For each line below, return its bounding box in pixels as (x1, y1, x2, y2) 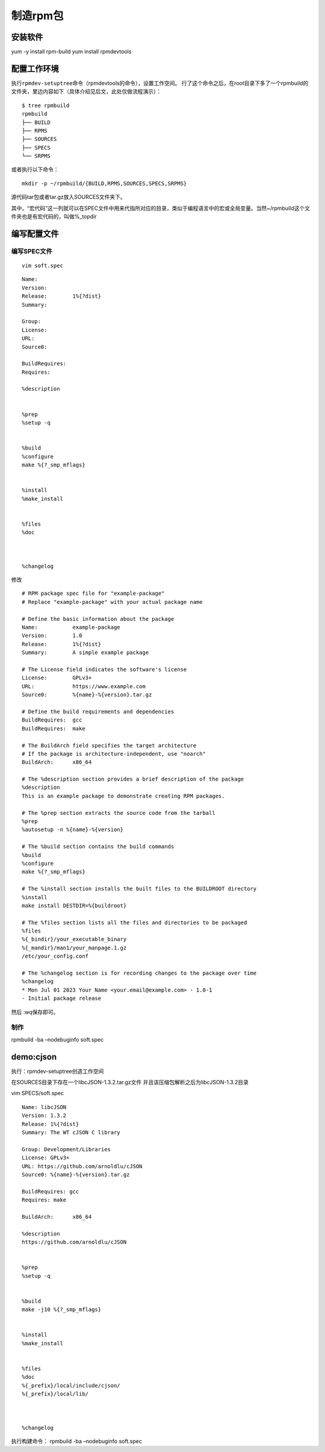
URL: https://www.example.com (22, 683, 146, 690)
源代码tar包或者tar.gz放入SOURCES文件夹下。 (11, 193, 126, 201)
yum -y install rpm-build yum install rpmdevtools (11, 48, 132, 55)
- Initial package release (22, 995, 102, 1002)
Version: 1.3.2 (22, 1112, 67, 1119)
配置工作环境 (11, 63, 59, 74)
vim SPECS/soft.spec (11, 1090, 64, 1097)
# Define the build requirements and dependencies (22, 708, 175, 715)
